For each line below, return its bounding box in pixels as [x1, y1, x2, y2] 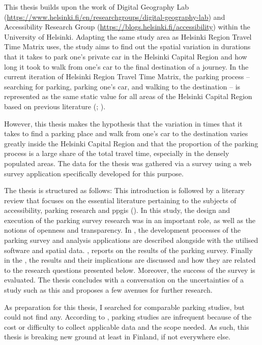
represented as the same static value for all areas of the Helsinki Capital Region [4, 91, 252, 102]
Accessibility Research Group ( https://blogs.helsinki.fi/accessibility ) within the [4, 21, 250, 32]
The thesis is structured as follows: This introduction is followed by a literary [4, 185, 245, 196]
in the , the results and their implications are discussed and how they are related [4, 255, 256, 265]
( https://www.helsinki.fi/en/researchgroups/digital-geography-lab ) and [4, 11, 225, 22]
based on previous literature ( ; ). [4, 101, 106, 111]
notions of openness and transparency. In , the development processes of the [4, 225, 241, 235]
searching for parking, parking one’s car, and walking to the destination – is [4, 81, 241, 91]
